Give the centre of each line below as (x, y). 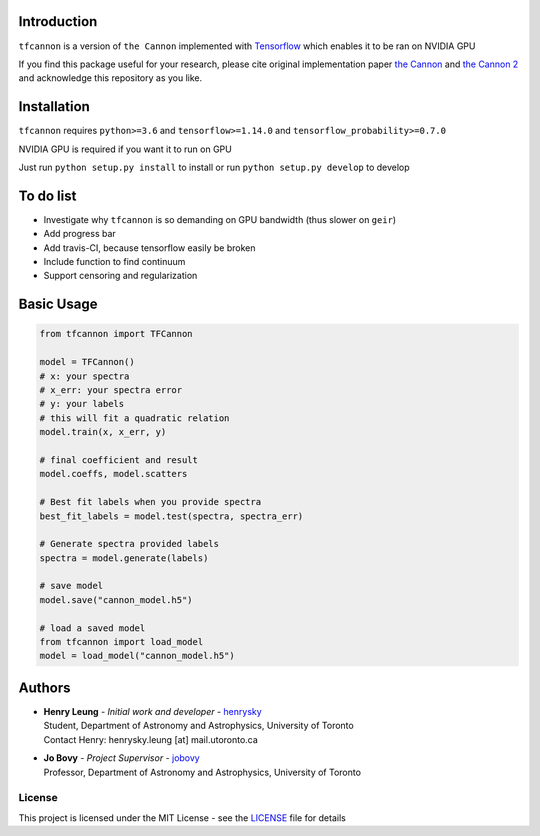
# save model (71, 586)
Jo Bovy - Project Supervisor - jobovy (121, 758)
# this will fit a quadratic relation (134, 418)
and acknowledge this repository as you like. (110, 78)
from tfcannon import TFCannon (116, 334)
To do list (47, 195)
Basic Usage (58, 304)
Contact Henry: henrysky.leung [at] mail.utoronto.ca (151, 739)
